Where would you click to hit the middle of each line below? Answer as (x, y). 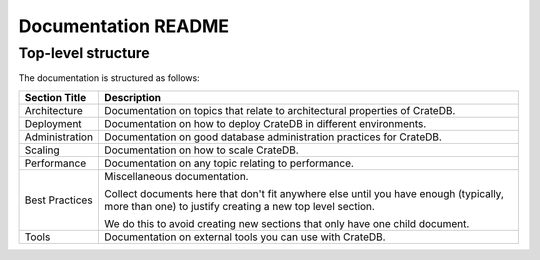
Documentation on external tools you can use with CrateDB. (245, 237)
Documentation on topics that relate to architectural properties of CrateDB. (280, 110)
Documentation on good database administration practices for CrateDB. (273, 137)
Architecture (54, 110)
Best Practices (59, 200)
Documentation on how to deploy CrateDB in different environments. (265, 123)
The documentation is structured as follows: (109, 78)
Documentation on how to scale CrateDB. (201, 150)
